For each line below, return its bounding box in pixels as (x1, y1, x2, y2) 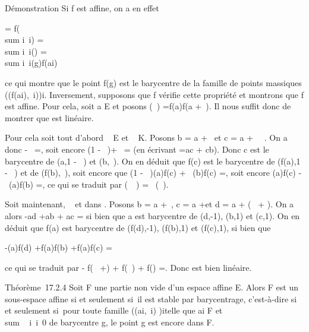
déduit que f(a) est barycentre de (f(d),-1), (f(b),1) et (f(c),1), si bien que (5, 221, 271, 233)
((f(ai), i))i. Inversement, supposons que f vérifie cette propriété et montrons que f (5, 88, 304, 100)
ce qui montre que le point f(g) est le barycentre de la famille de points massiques (5, 76, 302, 88)
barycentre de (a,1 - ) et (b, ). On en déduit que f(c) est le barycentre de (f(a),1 (5, 154, 301, 167)
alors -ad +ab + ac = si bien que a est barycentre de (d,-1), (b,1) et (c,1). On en (5, 209, 300, 222)
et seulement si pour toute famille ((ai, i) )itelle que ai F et (5, 304, 223, 317)
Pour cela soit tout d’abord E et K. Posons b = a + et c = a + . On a (5, 131, 288, 144)
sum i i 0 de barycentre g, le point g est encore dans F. (5, 316, 215, 328)
